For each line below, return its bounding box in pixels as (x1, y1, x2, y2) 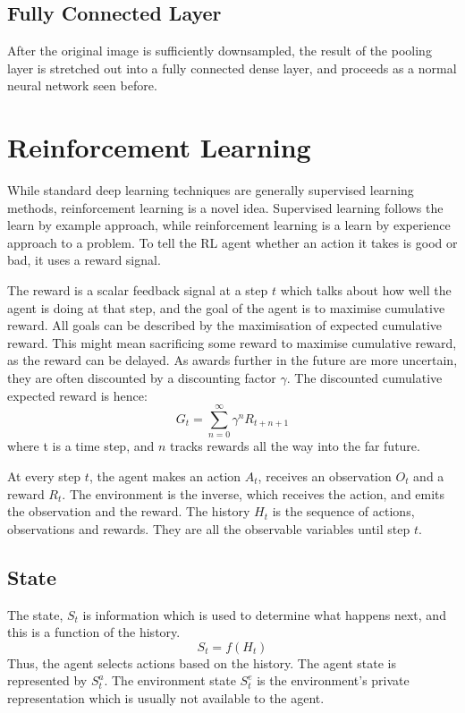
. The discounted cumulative (286, 369, 443, 387)
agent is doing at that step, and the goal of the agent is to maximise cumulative (7, 298, 445, 317)
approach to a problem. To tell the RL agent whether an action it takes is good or (7, 233, 458, 251)
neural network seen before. (7, 76, 157, 95)
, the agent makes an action (89, 466, 241, 485)
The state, (7, 605, 63, 624)
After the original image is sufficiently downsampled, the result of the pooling (7, 41, 432, 60)
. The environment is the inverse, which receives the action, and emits (62, 484, 445, 503)
